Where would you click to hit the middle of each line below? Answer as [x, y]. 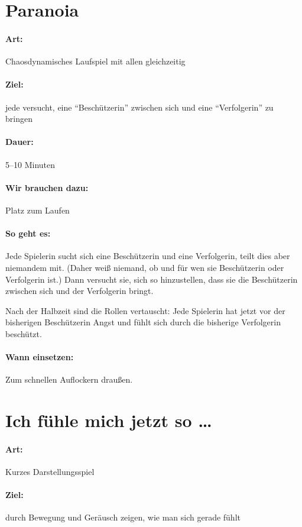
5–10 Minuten [30, 164]
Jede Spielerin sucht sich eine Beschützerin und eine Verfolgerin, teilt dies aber [148, 256]
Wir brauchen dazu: [47, 187]
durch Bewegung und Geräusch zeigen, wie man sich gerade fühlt [123, 517]
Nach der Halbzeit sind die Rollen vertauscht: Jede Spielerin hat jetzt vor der [145, 310]
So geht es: [28, 233]
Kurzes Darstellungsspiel [50, 472]
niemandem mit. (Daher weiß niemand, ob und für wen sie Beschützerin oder [145, 267]
